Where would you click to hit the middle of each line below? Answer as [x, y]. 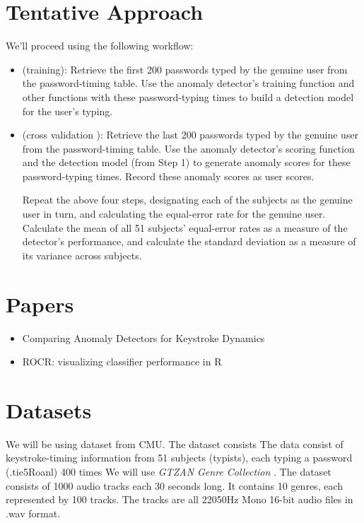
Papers [40, 304]
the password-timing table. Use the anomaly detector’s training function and [188, 83]
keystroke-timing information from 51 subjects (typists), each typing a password [179, 458]
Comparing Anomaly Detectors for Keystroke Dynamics [143, 337]
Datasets [49, 410]
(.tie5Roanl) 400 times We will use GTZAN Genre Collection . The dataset [169, 472]
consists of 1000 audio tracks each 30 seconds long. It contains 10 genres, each [175, 485]
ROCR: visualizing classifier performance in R [122, 362]
